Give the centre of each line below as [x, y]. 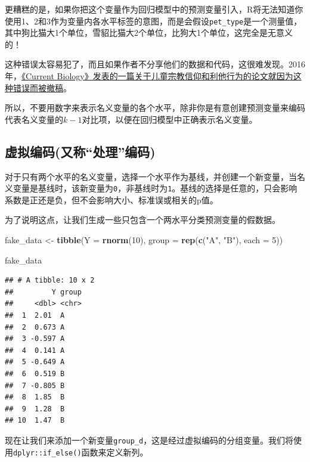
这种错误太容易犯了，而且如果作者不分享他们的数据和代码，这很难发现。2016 [155, 64]
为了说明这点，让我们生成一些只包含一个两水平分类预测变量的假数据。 [142, 220]
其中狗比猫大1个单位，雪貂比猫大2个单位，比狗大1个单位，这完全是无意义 [149, 32]
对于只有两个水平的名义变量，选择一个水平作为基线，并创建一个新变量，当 [151, 176]
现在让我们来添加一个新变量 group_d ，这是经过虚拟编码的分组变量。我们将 [149, 440]
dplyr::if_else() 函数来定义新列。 [81, 452]
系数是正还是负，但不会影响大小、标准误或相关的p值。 [111, 199]
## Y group [43, 292]
